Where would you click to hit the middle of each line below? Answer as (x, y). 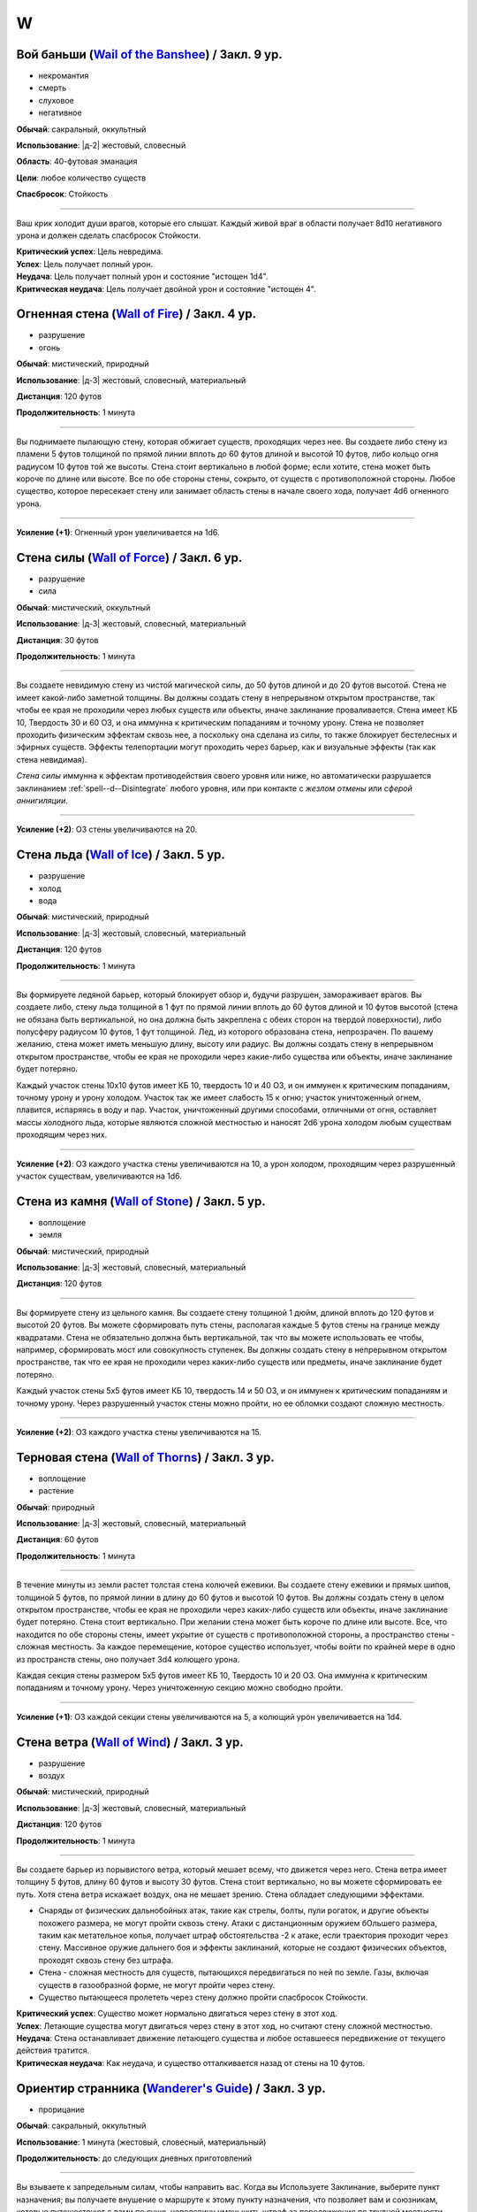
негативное (61, 113)
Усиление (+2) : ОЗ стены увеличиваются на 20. (107, 829)
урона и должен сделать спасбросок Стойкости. (109, 235)
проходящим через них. (62, 1135)
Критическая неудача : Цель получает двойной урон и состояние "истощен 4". (167, 288)
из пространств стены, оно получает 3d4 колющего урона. (128, 1659)
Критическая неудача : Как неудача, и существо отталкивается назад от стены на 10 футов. (191, 2062)
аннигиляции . (42, 800)
